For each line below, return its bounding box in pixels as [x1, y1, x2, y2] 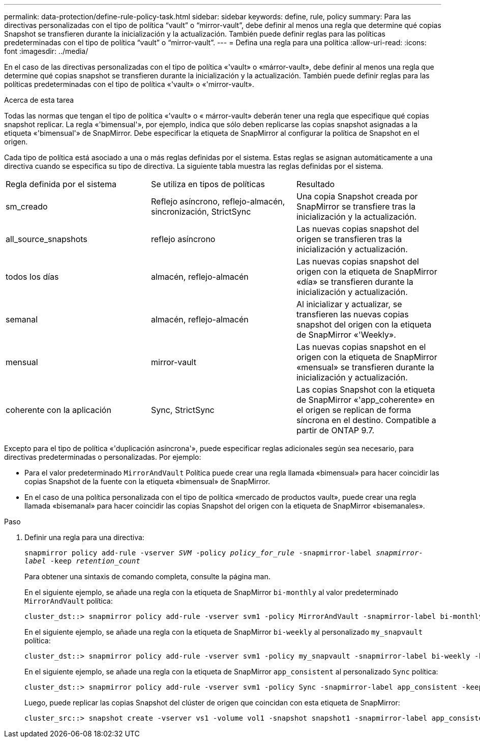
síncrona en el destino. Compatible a [296, 415, 436, 425]
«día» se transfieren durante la [296, 277, 413, 287]
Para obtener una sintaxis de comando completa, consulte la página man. [24, 572, 271, 581]
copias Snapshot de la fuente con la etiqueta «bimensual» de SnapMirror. [24, 477, 271, 486]
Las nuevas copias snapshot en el [296, 342, 426, 352]
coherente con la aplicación [6, 405, 111, 415]
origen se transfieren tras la [296, 234, 402, 244]
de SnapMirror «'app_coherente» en [296, 395, 435, 405]
